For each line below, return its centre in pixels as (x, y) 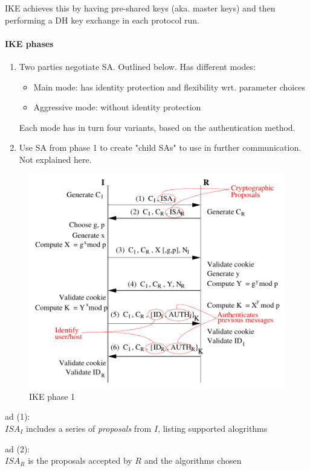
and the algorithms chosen (193, 460)
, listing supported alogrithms (213, 428)
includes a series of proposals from (89, 428)
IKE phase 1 (52, 396)
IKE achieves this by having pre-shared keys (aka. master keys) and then (140, 8)
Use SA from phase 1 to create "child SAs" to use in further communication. (160, 147)
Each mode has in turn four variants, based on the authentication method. (157, 127)
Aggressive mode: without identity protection (117, 107)
